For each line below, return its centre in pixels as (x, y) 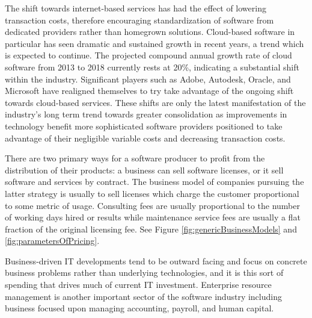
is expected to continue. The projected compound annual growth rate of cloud (148, 55)
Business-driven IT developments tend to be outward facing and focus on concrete (156, 260)
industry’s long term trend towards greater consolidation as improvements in (146, 114)
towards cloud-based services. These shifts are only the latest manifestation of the (155, 102)
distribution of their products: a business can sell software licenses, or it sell (144, 170)
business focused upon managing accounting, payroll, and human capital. (139, 308)
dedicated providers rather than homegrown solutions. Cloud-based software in (150, 32)
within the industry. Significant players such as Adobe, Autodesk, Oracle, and (148, 79)
